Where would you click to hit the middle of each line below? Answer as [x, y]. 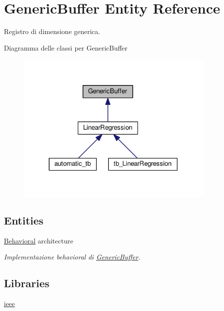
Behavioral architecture [39, 240]
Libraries [27, 283]
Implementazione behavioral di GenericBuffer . [72, 257]
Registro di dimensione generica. [52, 31]
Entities [24, 220]
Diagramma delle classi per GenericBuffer [66, 47]
